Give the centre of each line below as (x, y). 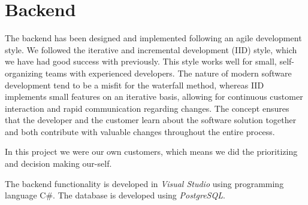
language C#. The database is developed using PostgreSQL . (115, 195)
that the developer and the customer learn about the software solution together (151, 120)
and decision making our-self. (58, 163)
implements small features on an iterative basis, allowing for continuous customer (154, 97)
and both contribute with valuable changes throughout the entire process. (140, 131)
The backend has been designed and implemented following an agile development (153, 38)
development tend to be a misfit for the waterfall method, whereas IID (135, 85)
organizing (24, 73)
